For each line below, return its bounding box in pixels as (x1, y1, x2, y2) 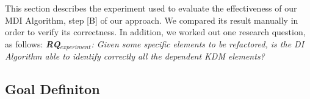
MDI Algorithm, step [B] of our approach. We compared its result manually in (5, 13, 298, 26)
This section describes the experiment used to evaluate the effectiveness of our (5, 2, 297, 14)
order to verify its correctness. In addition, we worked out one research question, (5, 26, 306, 38)
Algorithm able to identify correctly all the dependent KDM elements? (5, 50, 265, 63)
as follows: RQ (5, 37, 60, 50)
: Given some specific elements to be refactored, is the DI (91, 37, 305, 50)
